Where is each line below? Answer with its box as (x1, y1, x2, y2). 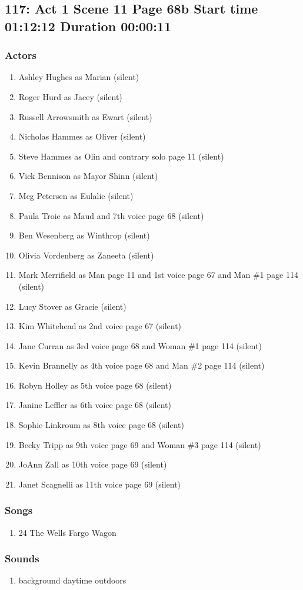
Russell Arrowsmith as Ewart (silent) (18, 110, 152, 122)
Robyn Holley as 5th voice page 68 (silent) (18, 379, 172, 391)
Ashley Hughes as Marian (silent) (18, 71, 139, 83)
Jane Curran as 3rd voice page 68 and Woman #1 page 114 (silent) (18, 339, 262, 352)
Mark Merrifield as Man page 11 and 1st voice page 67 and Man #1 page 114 (18, 269, 298, 281)
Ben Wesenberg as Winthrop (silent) (18, 229, 150, 241)
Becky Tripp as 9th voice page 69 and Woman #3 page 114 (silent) (18, 438, 261, 450)
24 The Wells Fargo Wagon (18, 526, 116, 538)
